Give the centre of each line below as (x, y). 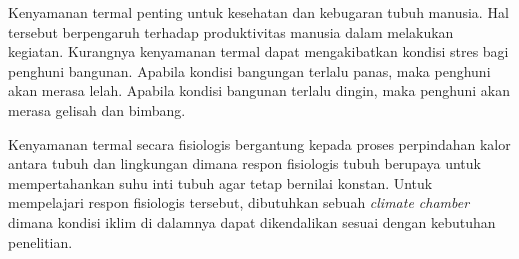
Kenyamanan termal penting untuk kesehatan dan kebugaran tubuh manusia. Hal (258, 12)
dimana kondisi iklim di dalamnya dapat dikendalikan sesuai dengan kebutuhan (252, 221)
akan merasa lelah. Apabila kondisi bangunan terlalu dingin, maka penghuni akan (259, 90)
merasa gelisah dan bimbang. (97, 109)
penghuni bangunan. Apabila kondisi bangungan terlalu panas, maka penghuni (249, 70)
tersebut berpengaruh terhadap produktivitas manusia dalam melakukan (231, 31)
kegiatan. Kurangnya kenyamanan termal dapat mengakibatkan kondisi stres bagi (258, 51)
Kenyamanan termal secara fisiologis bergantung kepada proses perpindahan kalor (259, 143)
